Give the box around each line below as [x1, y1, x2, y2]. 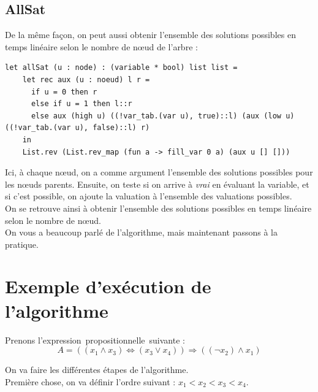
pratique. [5, 237, 39, 250]
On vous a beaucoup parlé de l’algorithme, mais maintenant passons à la [5, 226, 278, 239]
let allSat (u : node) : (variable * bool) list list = [5, 63, 238, 72]
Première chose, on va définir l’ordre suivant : [5, 375, 176, 388]
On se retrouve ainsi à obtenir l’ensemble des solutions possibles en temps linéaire [5, 201, 312, 214]
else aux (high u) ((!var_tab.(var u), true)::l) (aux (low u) [31, 111, 295, 120]
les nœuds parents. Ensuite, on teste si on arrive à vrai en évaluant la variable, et [5, 177, 309, 190]
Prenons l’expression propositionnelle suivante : [5, 333, 185, 346]
